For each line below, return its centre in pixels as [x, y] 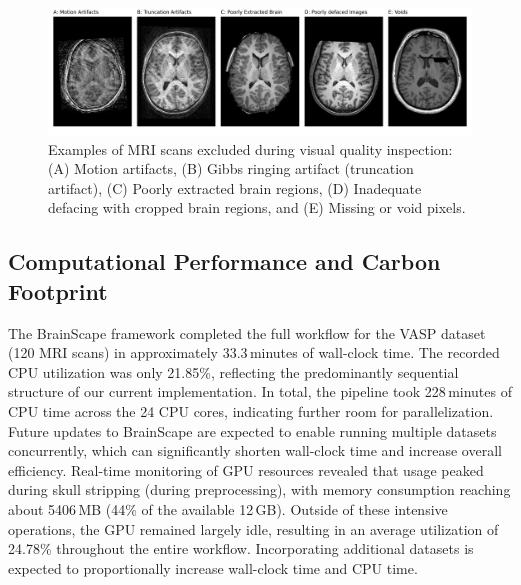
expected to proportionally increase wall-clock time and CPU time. [213, 567]
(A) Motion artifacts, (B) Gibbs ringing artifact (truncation [231, 168]
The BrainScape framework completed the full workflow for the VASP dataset [247, 332]
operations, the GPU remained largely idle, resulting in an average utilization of [253, 528]
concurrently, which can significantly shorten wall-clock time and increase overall [255, 450]
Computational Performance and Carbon [224, 261]
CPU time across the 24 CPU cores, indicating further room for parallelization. [251, 411]
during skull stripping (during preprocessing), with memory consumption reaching [259, 489]
